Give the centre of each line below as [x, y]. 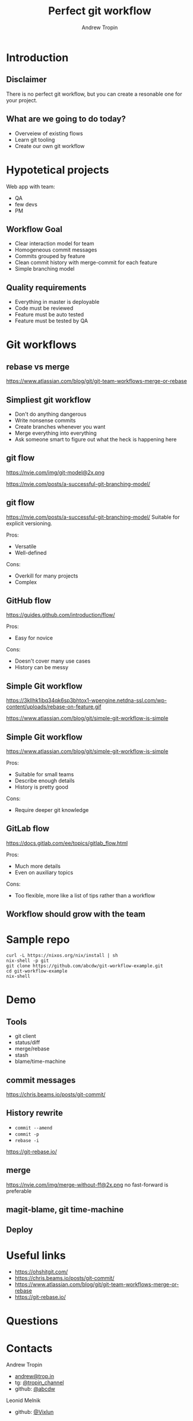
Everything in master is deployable [57, 302]
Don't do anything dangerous [50, 414]
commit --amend [34, 1128]
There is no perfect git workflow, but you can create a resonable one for [94, 94]
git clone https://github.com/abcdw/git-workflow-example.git [85, 966]
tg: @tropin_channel [39, 1383]
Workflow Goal [34, 229]
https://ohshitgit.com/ [41, 1272]
